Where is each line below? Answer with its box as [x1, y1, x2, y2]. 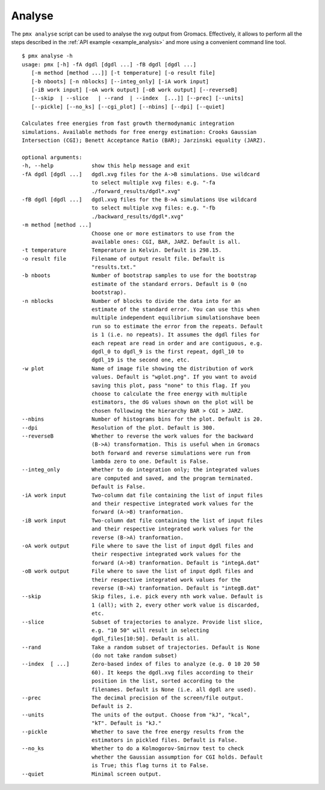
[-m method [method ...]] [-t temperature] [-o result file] [31, 69, 216, 77]
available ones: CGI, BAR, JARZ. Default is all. [91, 238, 241, 245]
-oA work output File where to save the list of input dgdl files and [22, 542, 254, 549]
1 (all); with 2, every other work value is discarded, [91, 601, 260, 608]
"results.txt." [91, 264, 137, 271]
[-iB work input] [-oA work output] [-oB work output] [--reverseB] [31, 86, 238, 93]
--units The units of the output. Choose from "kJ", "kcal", [22, 711, 250, 718]
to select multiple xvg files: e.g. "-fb [91, 205, 216, 211]
